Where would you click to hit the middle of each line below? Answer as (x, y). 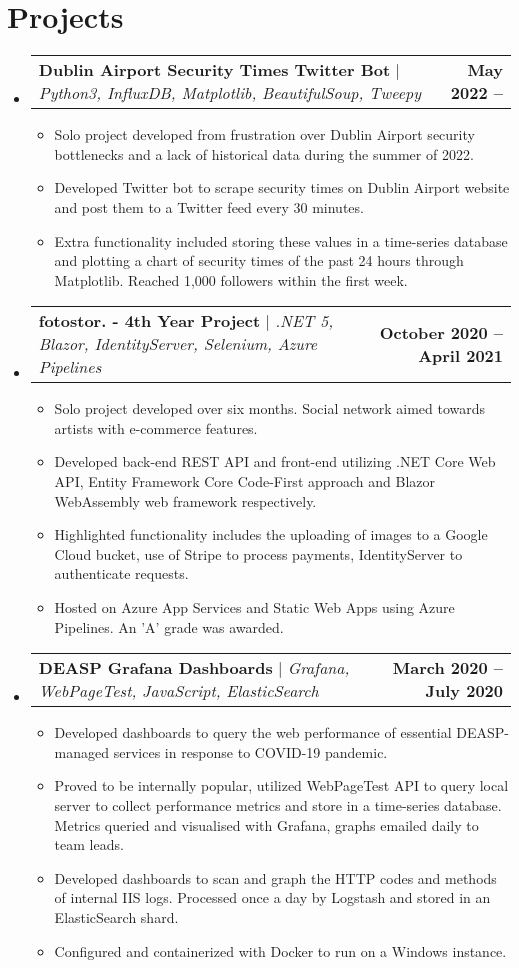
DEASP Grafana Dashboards (155, 668)
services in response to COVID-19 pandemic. (250, 751)
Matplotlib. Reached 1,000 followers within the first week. (231, 279)
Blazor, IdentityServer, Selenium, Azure (178, 344)
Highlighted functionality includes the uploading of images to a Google (271, 534)
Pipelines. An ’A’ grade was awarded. (169, 626)
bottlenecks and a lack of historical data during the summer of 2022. (264, 153)
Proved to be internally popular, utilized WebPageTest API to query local (281, 785)
